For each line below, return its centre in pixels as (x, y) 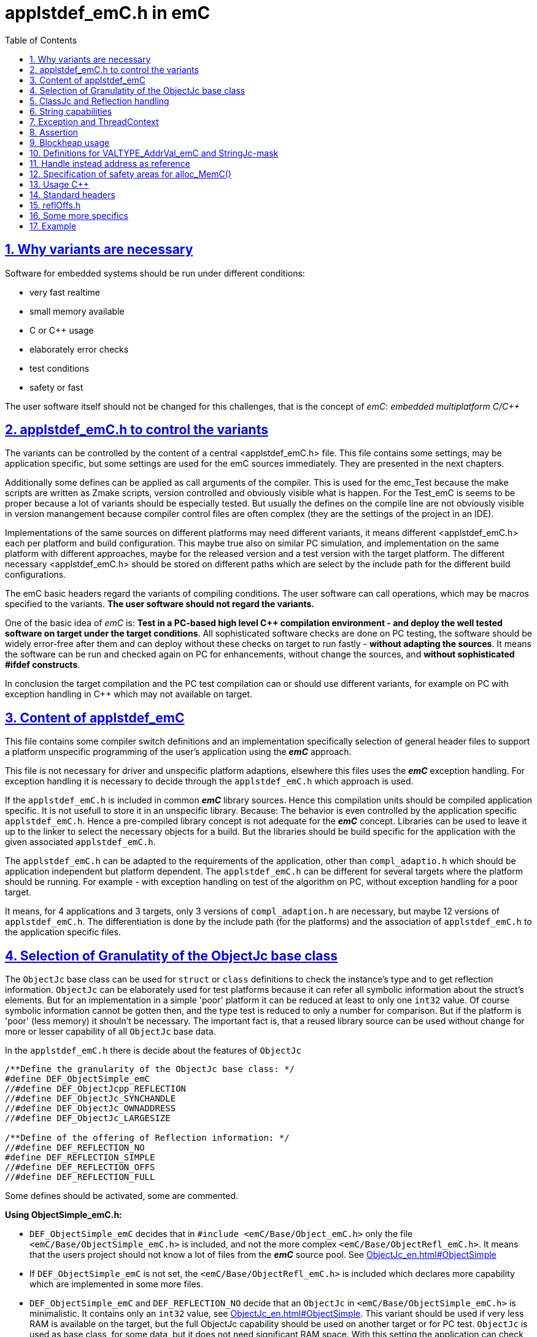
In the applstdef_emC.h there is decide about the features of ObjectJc (153, 1051)
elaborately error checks (79, 349)
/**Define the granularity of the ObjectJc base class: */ (150, 1069)
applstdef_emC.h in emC (108, 13)
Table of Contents (41, 40)
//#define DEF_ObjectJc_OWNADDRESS (91, 1109)
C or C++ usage (62, 330)
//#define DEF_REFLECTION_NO (75, 1148)
